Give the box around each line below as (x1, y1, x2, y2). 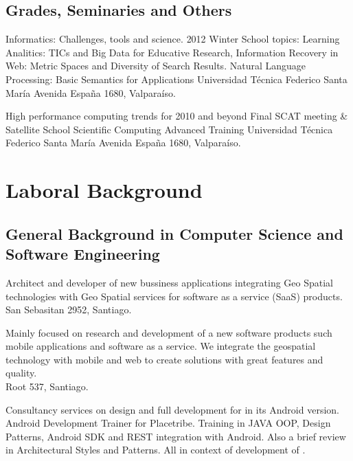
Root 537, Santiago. (5, 379, 89, 394)
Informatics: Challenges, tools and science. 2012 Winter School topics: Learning (5, 32, 340, 46)
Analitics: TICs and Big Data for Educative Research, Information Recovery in (5, 45, 339, 59)
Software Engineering (5, 243, 160, 265)
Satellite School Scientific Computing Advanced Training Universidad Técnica (5, 122, 333, 136)
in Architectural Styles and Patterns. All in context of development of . (5, 442, 306, 457)
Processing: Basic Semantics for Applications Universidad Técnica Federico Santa (5, 71, 348, 86)
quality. (5, 366, 37, 380)
